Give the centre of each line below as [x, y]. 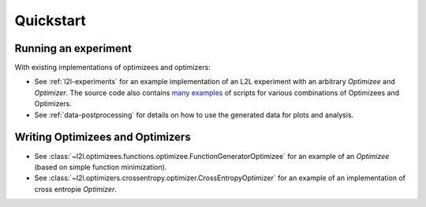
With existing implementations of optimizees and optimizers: [112, 68]
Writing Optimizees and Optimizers [103, 137]
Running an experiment [73, 48]
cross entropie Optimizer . [76, 189]
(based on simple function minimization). [101, 167]
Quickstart [50, 20]
